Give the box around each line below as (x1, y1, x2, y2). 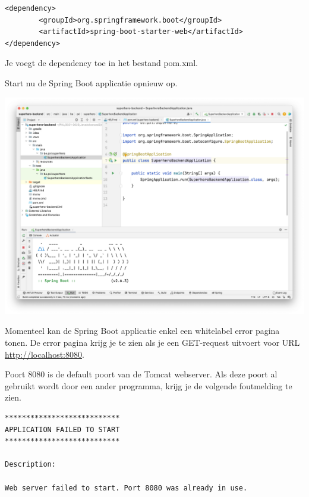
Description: (5, 460, 56, 469)
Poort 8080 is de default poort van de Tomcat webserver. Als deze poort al (5, 368, 278, 380)
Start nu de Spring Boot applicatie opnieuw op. (5, 76, 178, 89)
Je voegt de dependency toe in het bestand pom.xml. (5, 57, 198, 69)
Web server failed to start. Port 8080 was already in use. (5, 483, 248, 492)
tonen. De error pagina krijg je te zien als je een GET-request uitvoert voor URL (5, 336, 300, 348)
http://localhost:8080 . (5, 348, 84, 360)
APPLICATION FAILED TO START (5, 425, 120, 434)
